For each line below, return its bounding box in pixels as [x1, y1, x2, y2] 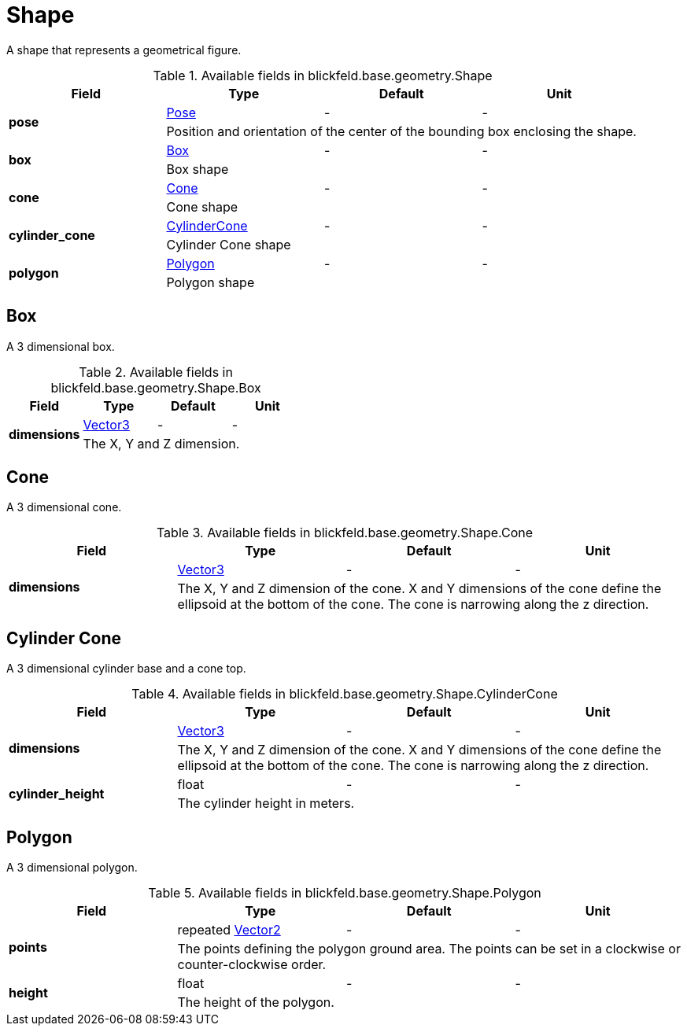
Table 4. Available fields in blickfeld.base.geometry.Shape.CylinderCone [131, 686, 558, 702]
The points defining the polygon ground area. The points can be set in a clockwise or [177, 941, 681, 957]
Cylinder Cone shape [166, 236, 291, 252]
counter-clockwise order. [177, 956, 327, 973]
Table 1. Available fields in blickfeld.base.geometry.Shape [153, 67, 493, 83]
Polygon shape [166, 274, 255, 290]
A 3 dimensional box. [6, 339, 115, 353]
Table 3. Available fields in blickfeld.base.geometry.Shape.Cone [156, 525, 534, 541]
